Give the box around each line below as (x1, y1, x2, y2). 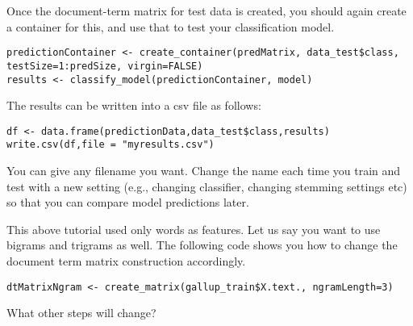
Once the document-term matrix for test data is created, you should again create (6, 2, 407, 19)
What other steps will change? (6, 304, 156, 321)
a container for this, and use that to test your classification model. (6, 18, 335, 35)
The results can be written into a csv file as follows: (6, 97, 261, 114)
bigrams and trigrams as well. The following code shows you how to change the (6, 236, 398, 253)
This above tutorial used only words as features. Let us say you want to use (6, 220, 381, 237)
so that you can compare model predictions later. (6, 194, 249, 211)
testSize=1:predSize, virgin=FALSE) (6, 60, 203, 72)
